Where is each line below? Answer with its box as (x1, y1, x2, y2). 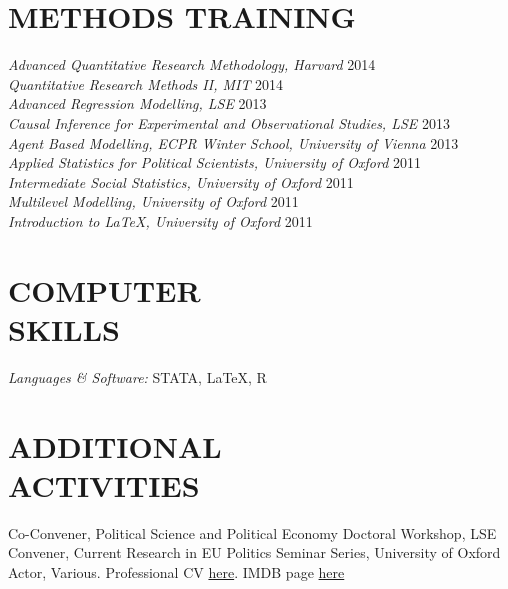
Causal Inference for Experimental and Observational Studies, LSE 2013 (8, 112, 450, 133)
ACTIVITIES (8, 464, 200, 505)
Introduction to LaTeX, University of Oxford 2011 (8, 210, 313, 231)
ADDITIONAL (8, 425, 222, 466)
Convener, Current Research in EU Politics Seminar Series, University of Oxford (8, 542, 501, 563)
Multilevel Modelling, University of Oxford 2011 (8, 191, 299, 212)
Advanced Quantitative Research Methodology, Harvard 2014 (8, 54, 376, 75)
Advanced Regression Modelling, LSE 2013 (8, 93, 267, 114)
